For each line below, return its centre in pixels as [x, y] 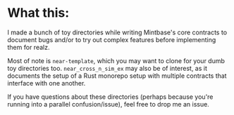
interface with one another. [47, 83]
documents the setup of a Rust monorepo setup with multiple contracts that [117, 76]
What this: [38, 13]
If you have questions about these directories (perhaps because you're [110, 97]
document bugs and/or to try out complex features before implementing [112, 39]
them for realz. [29, 47]
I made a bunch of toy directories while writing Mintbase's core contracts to [117, 32]
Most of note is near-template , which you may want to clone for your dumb [116, 60]
